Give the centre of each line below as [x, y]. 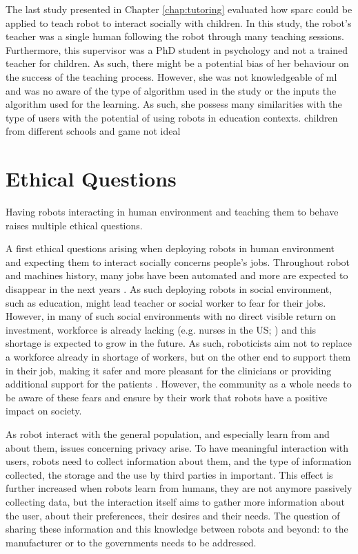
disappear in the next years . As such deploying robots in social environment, [169, 289]
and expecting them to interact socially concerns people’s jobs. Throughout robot [178, 261]
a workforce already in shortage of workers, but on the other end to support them [178, 356]
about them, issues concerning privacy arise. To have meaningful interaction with [177, 447]
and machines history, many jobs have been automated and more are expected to [177, 275]
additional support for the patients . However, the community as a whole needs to [179, 384]
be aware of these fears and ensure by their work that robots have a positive [167, 397]
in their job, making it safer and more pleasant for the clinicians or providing [169, 370]
